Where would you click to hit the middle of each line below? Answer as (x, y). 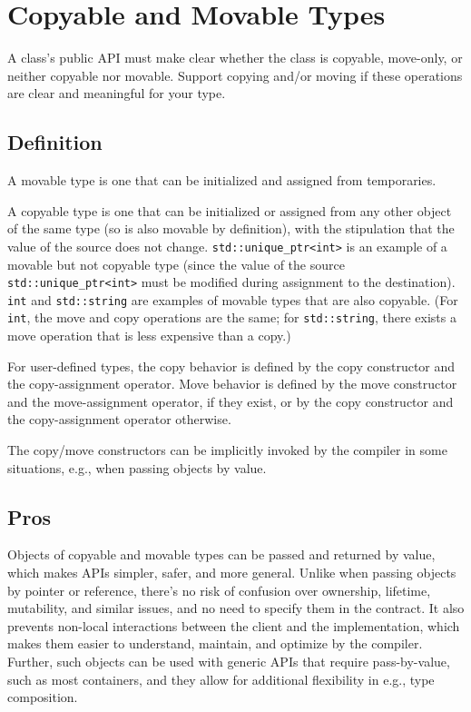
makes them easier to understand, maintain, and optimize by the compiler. (215, 643)
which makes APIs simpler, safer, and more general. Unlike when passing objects (232, 573)
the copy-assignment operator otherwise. (119, 419)
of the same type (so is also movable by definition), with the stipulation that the (231, 228)
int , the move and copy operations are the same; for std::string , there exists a (232, 317)
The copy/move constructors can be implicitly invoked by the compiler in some (227, 450)
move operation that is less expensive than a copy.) (149, 336)
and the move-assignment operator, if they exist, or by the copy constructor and (231, 401)
